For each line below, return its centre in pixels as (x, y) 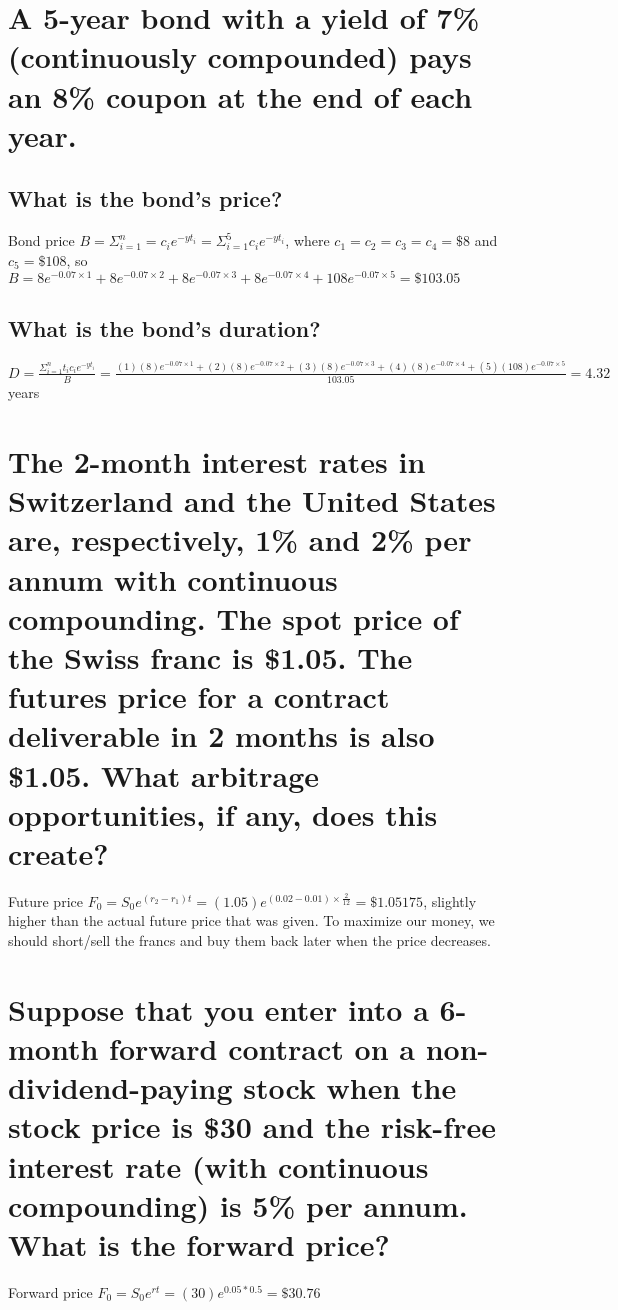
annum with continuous (173, 578)
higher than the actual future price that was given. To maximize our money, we (251, 920)
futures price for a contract (199, 696)
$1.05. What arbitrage (164, 774)
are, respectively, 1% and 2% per (240, 539)
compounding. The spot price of (233, 617)
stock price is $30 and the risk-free (252, 1126)
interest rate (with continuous (218, 1165)
